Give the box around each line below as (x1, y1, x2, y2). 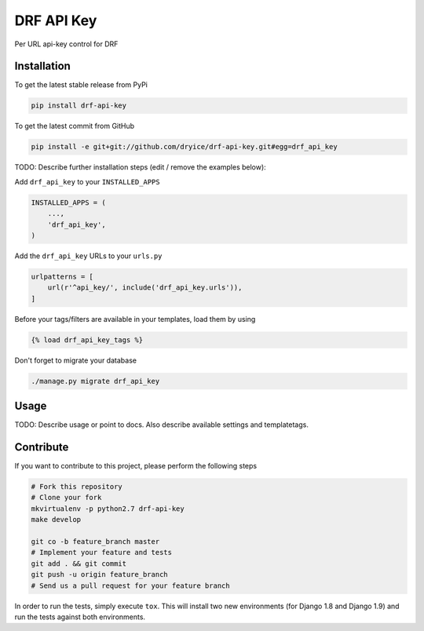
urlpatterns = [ (31, 272, 94, 281)
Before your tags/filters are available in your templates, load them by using (14, 314, 256, 323)
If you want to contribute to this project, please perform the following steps (14, 461, 258, 471)
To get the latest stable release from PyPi (14, 80, 148, 89)
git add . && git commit (31, 559, 127, 568)
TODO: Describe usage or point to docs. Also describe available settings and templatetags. (14, 420, 309, 429)
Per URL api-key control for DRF (14, 39, 119, 49)
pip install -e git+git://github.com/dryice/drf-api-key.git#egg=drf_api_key (31, 142, 338, 151)
